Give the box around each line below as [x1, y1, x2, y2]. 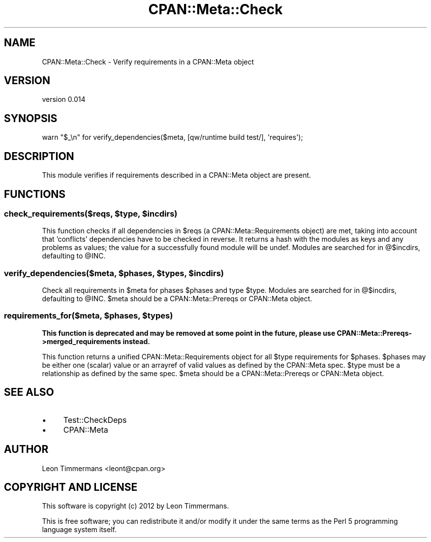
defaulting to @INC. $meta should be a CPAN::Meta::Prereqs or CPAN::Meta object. [42, 294, 312, 303]
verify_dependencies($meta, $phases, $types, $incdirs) [4, 268, 224, 278]
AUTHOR [4, 443, 49, 456]
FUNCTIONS [4, 188, 66, 200]
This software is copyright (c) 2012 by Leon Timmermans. [42, 502, 229, 510]
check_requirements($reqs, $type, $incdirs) [4, 208, 178, 219]
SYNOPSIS [4, 112, 58, 125]
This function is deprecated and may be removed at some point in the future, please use [42, 328, 336, 337]
